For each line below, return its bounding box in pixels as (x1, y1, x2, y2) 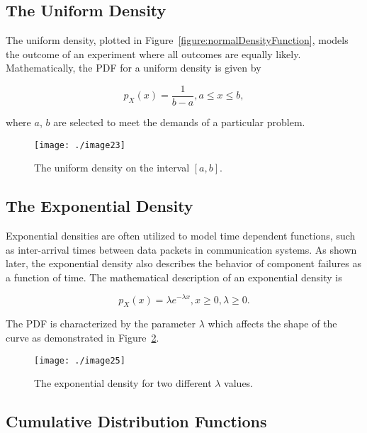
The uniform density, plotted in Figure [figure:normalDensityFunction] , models (6, 33, 349, 47)
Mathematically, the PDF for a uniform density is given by (6, 60, 261, 75)
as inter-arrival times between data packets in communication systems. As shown (6, 242, 357, 257)
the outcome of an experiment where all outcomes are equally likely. (6, 46, 301, 61)
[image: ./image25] (34, 355, 125, 366)
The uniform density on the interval (34, 160, 190, 175)
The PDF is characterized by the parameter (6, 316, 196, 331)
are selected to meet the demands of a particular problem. (53, 115, 305, 130)
